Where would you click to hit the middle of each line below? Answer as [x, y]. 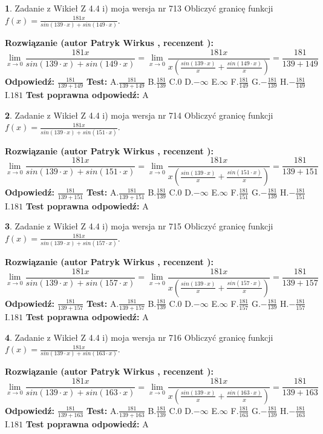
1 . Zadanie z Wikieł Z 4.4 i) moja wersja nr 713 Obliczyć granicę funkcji [139, 8]
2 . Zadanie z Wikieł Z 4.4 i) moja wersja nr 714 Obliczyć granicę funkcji [139, 115]
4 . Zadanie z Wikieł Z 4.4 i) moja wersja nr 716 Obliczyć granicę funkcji [139, 337]
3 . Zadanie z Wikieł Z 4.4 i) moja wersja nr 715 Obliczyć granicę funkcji [139, 226]
